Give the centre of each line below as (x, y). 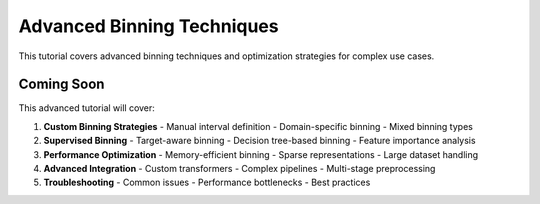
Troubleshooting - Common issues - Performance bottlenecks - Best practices (207, 182)
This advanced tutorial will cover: (86, 108)
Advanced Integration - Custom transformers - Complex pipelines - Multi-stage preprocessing (239, 169)
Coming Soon (61, 84)
